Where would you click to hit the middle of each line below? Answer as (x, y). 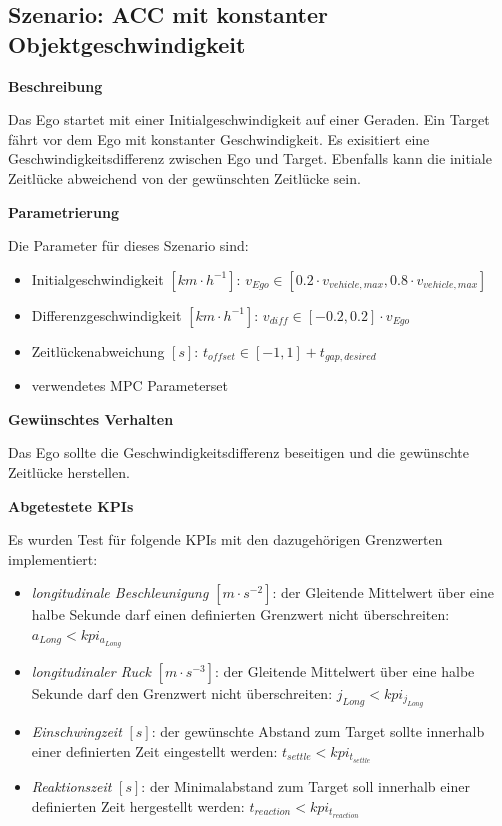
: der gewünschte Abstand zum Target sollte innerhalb (318, 731)
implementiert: (53, 558)
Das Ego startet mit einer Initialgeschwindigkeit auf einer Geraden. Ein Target (249, 119)
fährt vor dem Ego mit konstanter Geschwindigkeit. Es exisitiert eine (219, 138)
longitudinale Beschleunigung (120, 592)
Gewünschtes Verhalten (91, 418)
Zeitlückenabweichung (98, 350)
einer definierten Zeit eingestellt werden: (154, 750)
